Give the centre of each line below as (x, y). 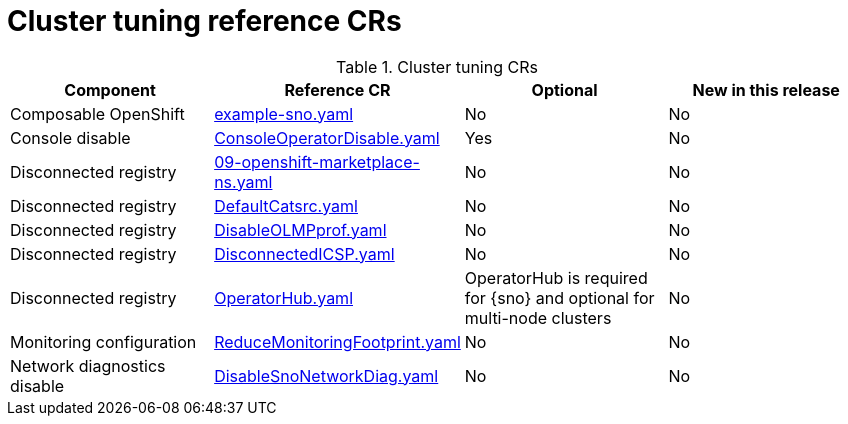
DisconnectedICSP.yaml (304, 253)
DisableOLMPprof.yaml (300, 229)
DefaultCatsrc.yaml (286, 205)
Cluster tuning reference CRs (204, 21)
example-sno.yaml (284, 113)
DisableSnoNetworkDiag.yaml (326, 375)
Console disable (70, 137)
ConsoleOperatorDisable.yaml (327, 137)
